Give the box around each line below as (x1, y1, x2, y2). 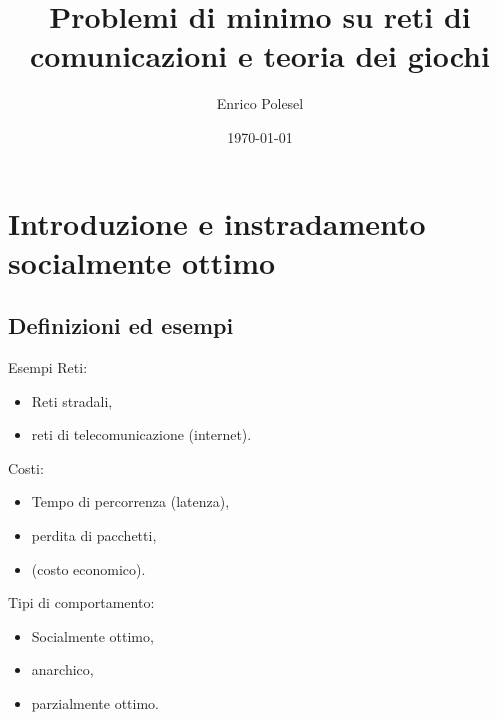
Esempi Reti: (8, 357, 88, 378)
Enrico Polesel (216, 93, 304, 114)
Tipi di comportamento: (8, 592, 155, 613)
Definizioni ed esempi (8, 310, 234, 341)
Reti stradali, (31, 390, 113, 411)
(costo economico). (31, 558, 146, 579)
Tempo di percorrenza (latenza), (31, 491, 230, 512)
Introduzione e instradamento (8, 202, 426, 243)
